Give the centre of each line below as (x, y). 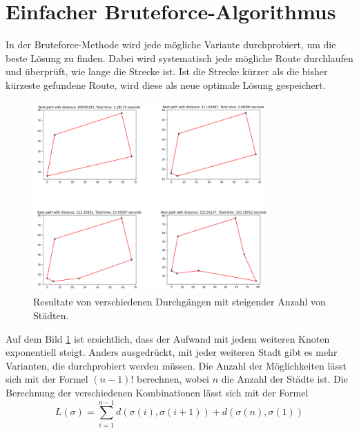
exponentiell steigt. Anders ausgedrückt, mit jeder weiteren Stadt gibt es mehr (172, 352)
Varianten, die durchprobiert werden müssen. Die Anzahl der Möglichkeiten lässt (176, 365)
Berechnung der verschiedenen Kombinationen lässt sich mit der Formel (157, 392)
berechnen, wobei (173, 379)
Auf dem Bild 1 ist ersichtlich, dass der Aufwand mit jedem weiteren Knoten (168, 338)
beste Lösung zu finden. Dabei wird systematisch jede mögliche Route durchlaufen (179, 58)
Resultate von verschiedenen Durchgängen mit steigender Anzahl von (179, 302)
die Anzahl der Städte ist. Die (284, 379)
